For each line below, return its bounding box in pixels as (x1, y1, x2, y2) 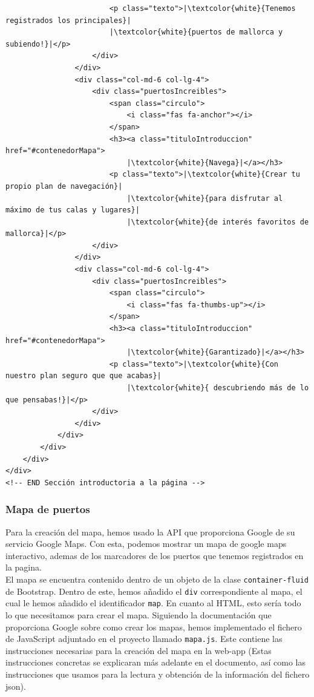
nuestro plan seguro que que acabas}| (5, 371, 162, 381)
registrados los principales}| (5, 16, 131, 25)
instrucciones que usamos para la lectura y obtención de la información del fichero (5, 667, 310, 680)
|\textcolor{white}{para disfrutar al (126, 194, 283, 203)
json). (5, 679, 26, 692)
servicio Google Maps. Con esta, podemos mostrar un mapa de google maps (5, 537, 287, 550)
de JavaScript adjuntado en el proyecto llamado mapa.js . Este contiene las (5, 632, 283, 645)
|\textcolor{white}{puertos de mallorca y (109, 28, 283, 37)
